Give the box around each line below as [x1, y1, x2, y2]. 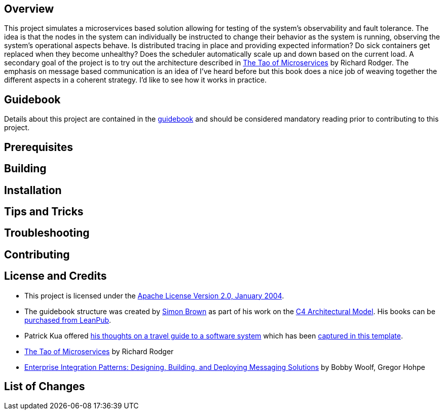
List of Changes [4, 380, 85, 393]
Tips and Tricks [4, 205, 84, 218]
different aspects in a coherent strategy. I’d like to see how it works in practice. [4, 76, 267, 85]
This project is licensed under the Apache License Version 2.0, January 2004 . [24, 291, 284, 300]
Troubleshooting [4, 227, 90, 240]
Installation [4, 183, 62, 197]
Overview [4, 3, 54, 15]
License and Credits [4, 270, 107, 283]
